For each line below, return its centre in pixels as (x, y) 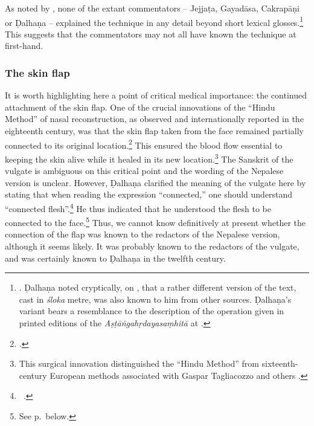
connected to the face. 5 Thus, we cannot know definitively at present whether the (155, 221)
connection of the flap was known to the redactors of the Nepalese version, (143, 234)
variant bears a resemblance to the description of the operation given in (152, 311)
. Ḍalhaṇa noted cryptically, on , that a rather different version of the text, (158, 287)
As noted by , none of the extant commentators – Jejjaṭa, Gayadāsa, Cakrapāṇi (152, 8)
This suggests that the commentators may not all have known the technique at (151, 34)
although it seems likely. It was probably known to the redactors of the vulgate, (152, 246)
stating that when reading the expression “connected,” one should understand (149, 194)
